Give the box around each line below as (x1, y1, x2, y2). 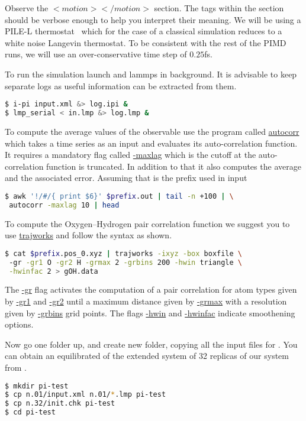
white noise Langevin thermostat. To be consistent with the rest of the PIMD (5, 36, 286, 48)
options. (5, 318, 34, 331)
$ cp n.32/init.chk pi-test (5, 399, 115, 408)
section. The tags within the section (154, 2, 284, 14)
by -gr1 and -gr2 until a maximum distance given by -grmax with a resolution (5, 295, 287, 307)
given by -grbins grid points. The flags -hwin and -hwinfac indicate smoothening (5, 306, 295, 319)
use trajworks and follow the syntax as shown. (5, 229, 172, 241)
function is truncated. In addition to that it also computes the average (46, 160, 301, 172)
